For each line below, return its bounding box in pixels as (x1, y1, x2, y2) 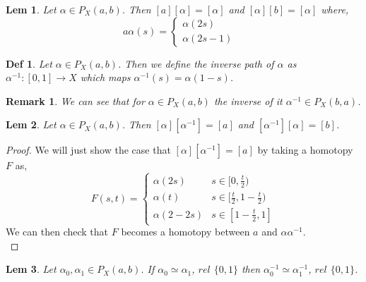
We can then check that (6, 224, 109, 239)
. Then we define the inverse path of (117, 56, 274, 70)
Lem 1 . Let (6, 2, 57, 16)
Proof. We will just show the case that (6, 142, 171, 157)
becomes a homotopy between (121, 224, 250, 239)
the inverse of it (213, 93, 283, 108)
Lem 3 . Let (6, 262, 57, 276)
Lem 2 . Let (6, 117, 57, 132)
